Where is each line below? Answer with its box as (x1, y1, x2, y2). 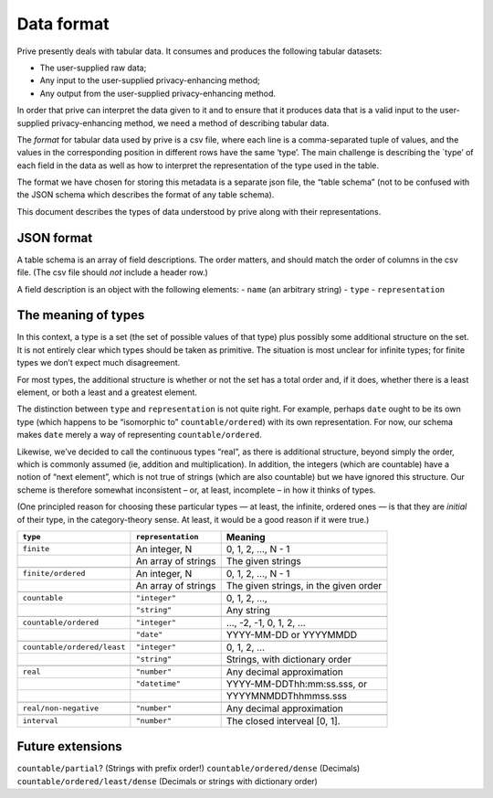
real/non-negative (22, 704, 100, 713)
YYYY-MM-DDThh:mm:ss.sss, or (226, 677, 368, 690)
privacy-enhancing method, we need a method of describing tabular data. (51, 117, 330, 128)
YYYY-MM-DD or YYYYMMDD (226, 628, 358, 641)
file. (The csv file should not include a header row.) (16, 267, 209, 278)
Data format (16, 14, 110, 34)
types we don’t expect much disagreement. (16, 357, 181, 368)
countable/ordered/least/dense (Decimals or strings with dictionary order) (16, 775, 319, 786)
